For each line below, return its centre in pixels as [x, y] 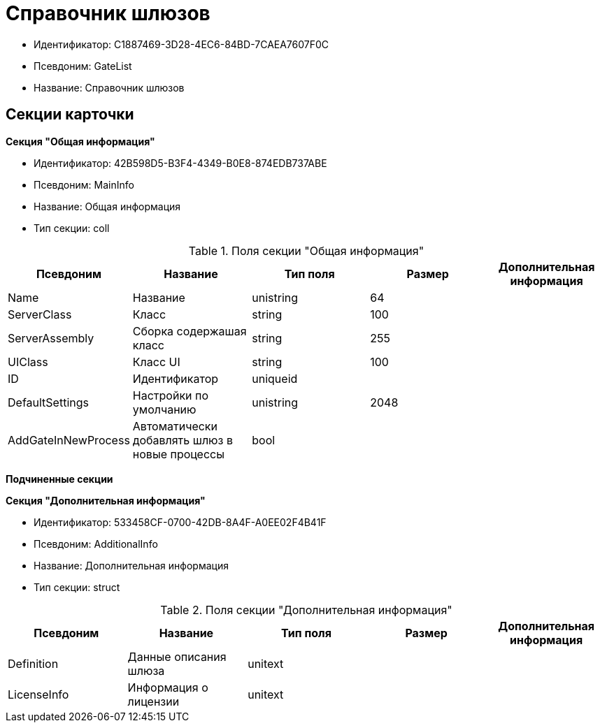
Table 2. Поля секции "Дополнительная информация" [306, 610]
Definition [33, 663]
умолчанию [164, 409]
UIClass [28, 362]
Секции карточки [70, 115]
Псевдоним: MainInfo [84, 184]
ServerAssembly [51, 338]
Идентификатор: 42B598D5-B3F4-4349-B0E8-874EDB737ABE [180, 163]
